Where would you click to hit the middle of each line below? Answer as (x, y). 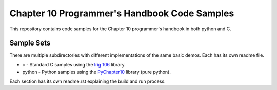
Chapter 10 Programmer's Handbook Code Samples (122, 13)
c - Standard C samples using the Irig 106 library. (74, 64)
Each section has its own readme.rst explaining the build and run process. (88, 81)
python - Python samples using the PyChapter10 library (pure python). (97, 72)
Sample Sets (30, 43)
